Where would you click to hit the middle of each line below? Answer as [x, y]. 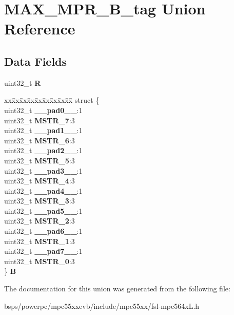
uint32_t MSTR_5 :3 [40, 160]
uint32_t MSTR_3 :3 [40, 201]
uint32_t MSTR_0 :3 [40, 261]
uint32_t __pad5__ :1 [43, 210]
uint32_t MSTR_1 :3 [40, 241]
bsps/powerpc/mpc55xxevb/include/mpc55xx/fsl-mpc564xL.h [102, 305]
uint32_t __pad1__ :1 [43, 130]
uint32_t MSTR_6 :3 [40, 140]
